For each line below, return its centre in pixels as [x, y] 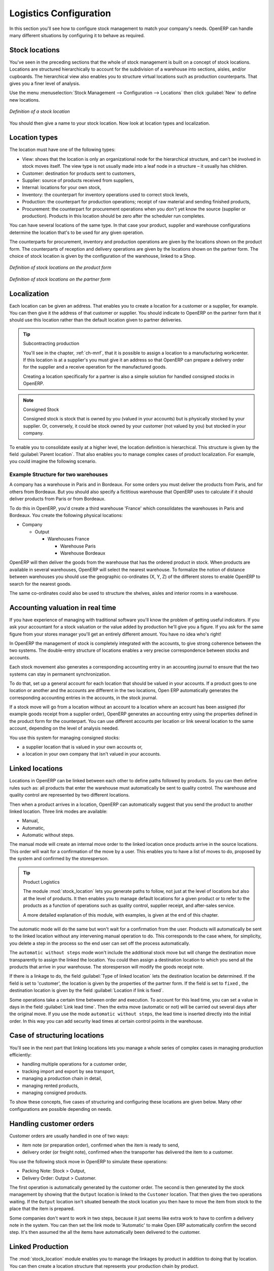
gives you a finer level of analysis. [45, 83]
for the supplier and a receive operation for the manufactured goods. [95, 367]
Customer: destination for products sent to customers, [79, 173]
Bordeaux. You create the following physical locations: [66, 515]
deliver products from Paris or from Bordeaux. [58, 499]
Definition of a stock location [40, 111]
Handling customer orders [52, 1124]
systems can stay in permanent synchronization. [60, 674]
